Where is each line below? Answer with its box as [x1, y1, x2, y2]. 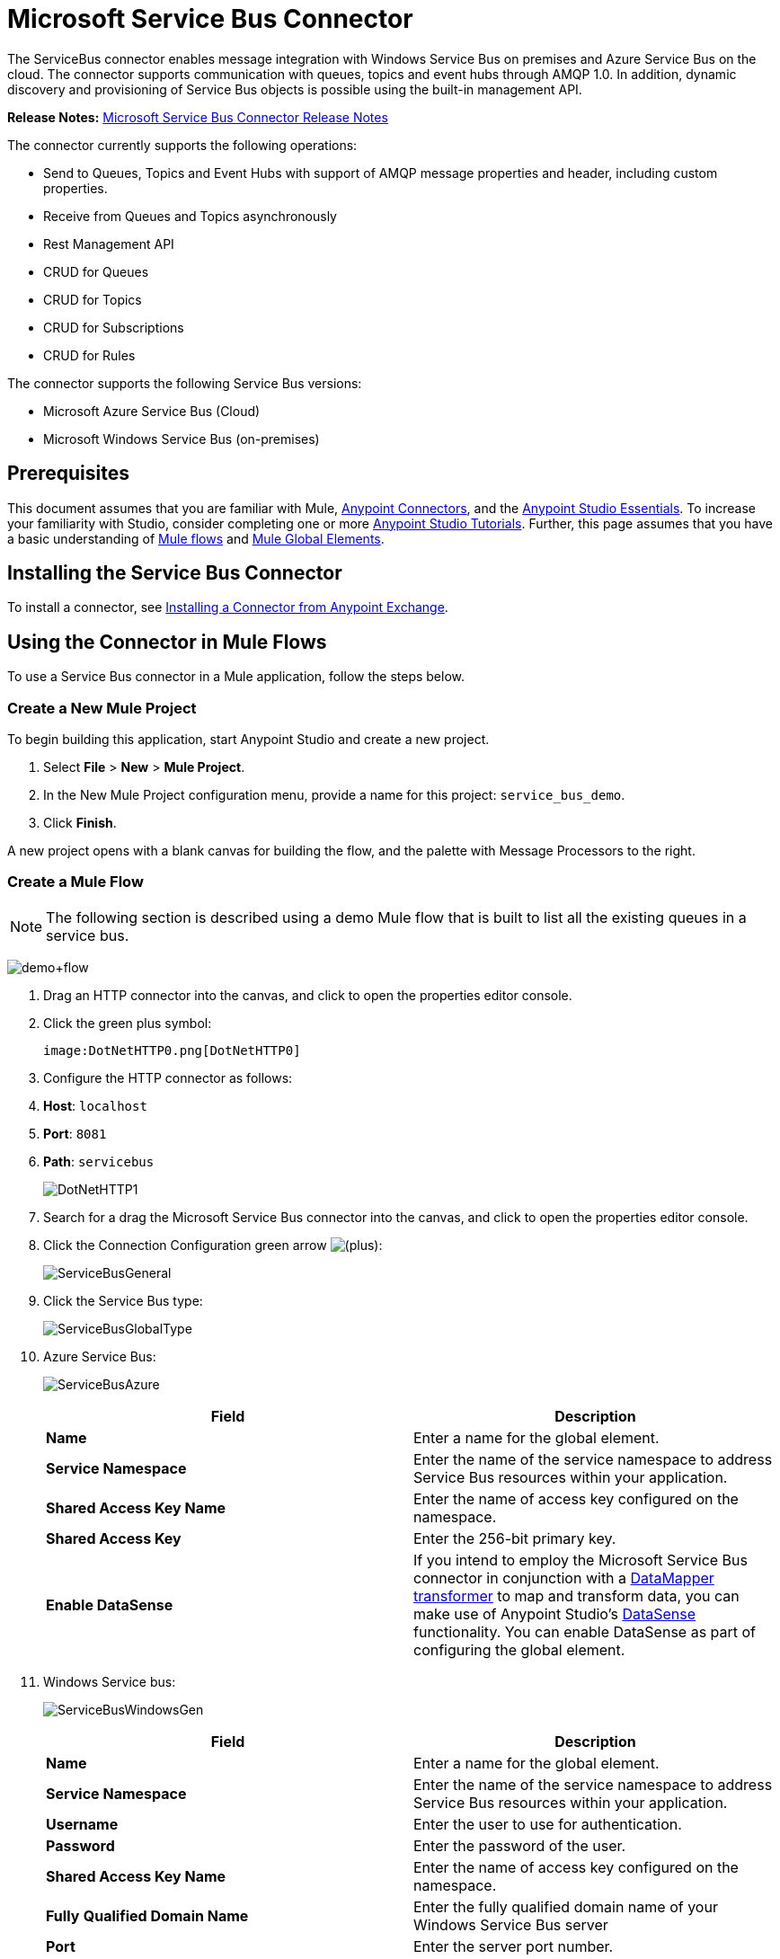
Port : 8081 [43, 1125, 107, 1141]
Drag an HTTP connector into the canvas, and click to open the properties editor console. [43, 987, 572, 1003]
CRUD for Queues [43, 263, 149, 279]
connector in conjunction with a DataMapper [413, 1568, 714, 1587]
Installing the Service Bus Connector [7, 562, 342, 585]
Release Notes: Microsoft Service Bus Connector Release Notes [7, 109, 388, 125]
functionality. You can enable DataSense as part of [413, 1622, 757, 1641]
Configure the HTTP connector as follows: [43, 1069, 293, 1086]
